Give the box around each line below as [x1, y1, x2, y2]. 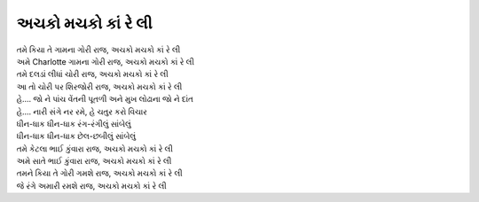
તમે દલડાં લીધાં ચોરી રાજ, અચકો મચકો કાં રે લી [16, 69, 169, 80]
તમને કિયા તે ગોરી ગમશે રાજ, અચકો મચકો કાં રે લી [16, 168, 183, 179]
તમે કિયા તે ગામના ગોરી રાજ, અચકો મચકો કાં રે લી [16, 44, 181, 55]
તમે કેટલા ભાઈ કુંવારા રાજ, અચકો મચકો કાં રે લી [16, 143, 173, 154]
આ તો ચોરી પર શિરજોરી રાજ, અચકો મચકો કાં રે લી [16, 81, 183, 92]
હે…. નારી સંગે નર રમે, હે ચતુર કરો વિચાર [16, 106, 148, 117]
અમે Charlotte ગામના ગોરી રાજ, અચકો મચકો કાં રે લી [16, 56, 195, 66]
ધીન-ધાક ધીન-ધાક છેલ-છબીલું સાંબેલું [16, 131, 137, 142]
